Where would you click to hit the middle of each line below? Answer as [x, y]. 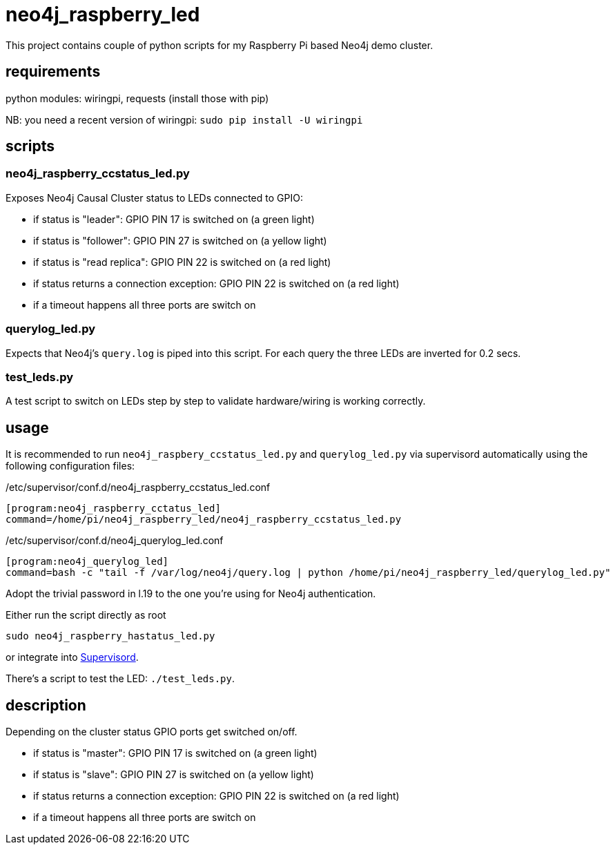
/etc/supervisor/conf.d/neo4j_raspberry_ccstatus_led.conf [138, 487]
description [46, 705]
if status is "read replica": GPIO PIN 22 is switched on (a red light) [182, 262]
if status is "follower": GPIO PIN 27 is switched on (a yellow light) [180, 240]
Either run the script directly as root [86, 615]
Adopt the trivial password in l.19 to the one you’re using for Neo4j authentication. [191, 594]
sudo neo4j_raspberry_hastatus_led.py [110, 636]
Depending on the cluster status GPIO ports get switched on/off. [152, 732]
